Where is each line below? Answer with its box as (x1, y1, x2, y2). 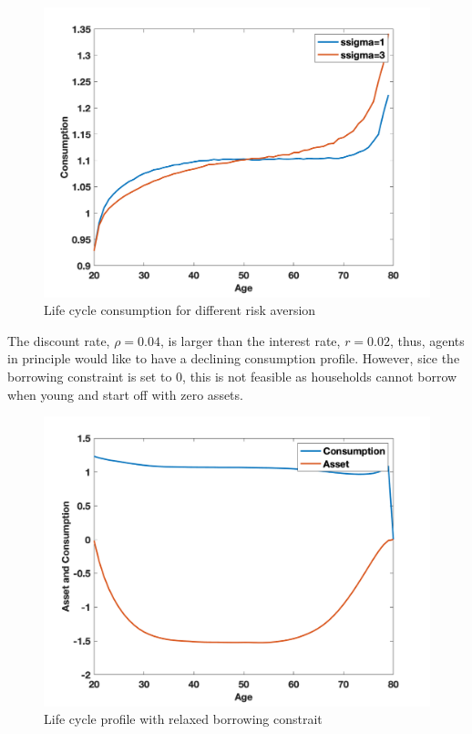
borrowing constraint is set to (7, 366, 172, 385)
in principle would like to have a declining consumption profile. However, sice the (7, 349, 460, 368)
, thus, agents (390, 330, 465, 350)
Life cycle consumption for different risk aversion (44, 300, 316, 320)
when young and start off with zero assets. (7, 384, 243, 404)
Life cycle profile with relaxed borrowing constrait (44, 709, 323, 729)
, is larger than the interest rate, (159, 330, 341, 350)
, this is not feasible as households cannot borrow (182, 366, 457, 385)
